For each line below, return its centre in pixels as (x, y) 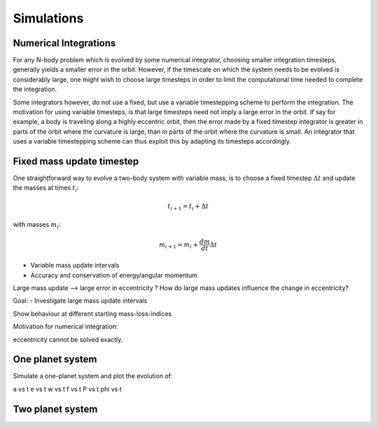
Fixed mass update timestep (76, 161)
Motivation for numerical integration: (65, 326)
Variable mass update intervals (75, 265)
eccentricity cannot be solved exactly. (68, 339)
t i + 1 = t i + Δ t (188, 207)
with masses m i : (37, 226)
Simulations (48, 18)
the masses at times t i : (46, 189)
